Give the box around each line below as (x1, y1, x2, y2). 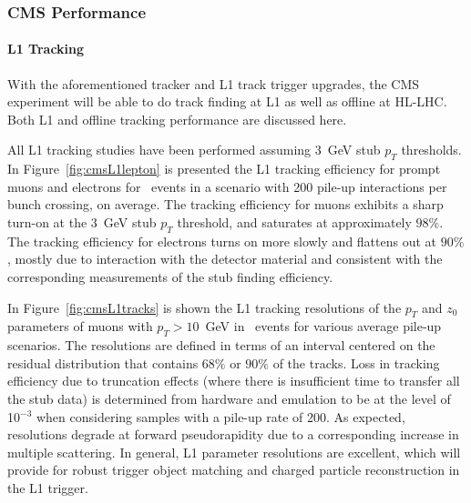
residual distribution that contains (7, 353, 199, 372)
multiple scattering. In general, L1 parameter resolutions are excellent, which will (7, 442, 461, 461)
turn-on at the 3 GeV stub (7, 213, 157, 231)
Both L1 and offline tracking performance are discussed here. (7, 109, 347, 128)
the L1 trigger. (7, 478, 88, 497)
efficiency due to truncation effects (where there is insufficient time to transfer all (7, 371, 460, 390)
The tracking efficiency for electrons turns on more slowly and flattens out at (7, 231, 437, 250)
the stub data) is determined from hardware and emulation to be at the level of (7, 388, 451, 407)
